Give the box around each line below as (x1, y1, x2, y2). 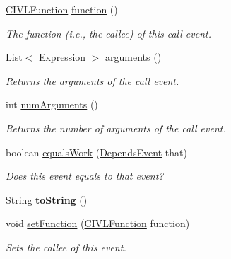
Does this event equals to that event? (6, 168, 164, 183)
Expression (38, 50, 86, 64)
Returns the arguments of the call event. (6, 73, 179, 88)
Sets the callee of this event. (6, 239, 126, 254)
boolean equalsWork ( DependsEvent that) (6, 144, 187, 159)
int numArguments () (6, 97, 98, 112)
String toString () (6, 192, 88, 207)
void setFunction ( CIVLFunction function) (6, 216, 190, 231)
